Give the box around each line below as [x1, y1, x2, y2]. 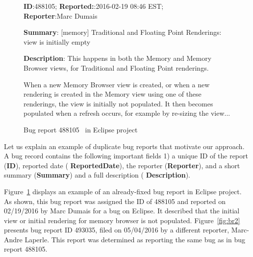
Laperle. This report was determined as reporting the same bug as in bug [25, 234, 246, 244]
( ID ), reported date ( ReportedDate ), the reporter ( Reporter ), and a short [4, 160, 240, 170]
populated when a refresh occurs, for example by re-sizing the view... [24, 108, 230, 118]
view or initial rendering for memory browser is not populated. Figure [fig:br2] [4, 215, 240, 225]
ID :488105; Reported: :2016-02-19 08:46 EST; [24, 1, 164, 11]
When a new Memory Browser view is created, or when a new [24, 79, 210, 89]
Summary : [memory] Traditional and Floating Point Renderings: [24, 27, 222, 37]
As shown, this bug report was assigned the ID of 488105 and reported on [4, 196, 226, 206]
